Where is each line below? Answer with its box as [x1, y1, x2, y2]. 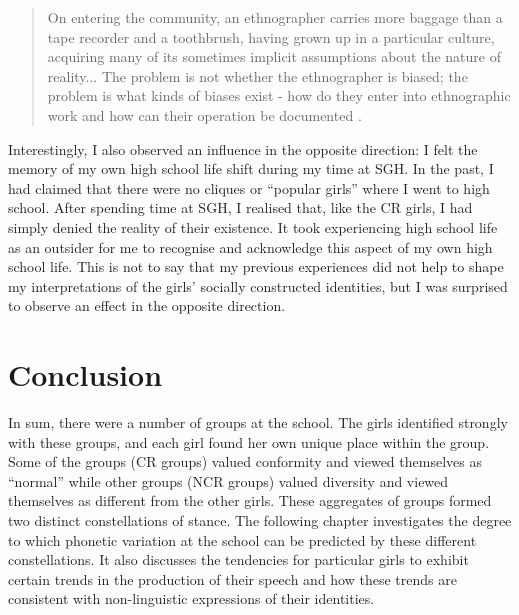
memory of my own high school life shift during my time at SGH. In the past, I [8, 158, 494, 179]
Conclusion [8, 354, 163, 395]
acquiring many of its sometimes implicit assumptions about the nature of [47, 46, 502, 67]
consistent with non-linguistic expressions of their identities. [8, 588, 375, 609]
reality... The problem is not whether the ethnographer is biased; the [47, 65, 468, 86]
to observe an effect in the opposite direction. [8, 295, 286, 316]
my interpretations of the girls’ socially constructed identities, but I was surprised [8, 275, 508, 296]
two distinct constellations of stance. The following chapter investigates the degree [8, 510, 512, 530]
